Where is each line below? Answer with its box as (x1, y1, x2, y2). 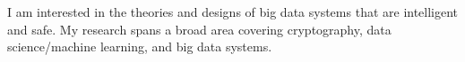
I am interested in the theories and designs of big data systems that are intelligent (7, 3, 459, 20)
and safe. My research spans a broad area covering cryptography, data (7, 19, 392, 38)
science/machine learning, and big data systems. (7, 37, 272, 56)
